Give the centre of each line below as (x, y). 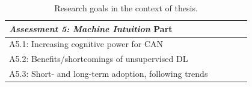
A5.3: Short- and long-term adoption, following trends (109, 74)
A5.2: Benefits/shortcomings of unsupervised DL (99, 59)
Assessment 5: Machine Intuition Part (91, 28)
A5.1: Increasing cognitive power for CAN (86, 44)
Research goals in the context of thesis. (126, 8)
